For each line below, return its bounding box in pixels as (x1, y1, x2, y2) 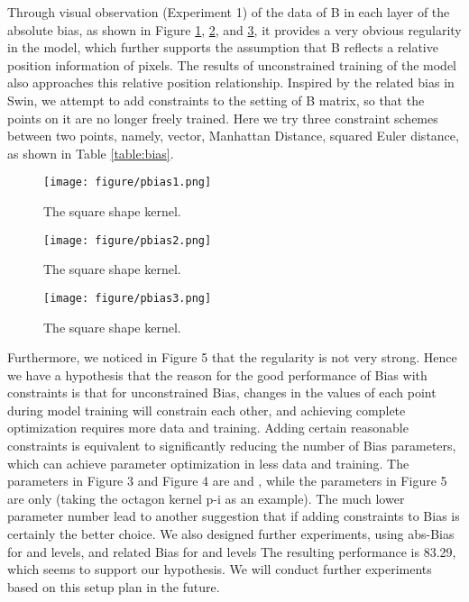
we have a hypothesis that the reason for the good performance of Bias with (7, 365, 428, 384)
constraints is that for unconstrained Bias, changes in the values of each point (7, 383, 437, 402)
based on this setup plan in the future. (7, 577, 220, 596)
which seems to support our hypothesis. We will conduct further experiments (7, 560, 432, 579)
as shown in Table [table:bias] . (7, 143, 174, 162)
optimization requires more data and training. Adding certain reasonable (7, 418, 409, 437)
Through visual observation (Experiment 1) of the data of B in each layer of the (7, 3, 450, 21)
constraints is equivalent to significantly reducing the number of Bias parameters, (7, 436, 456, 455)
